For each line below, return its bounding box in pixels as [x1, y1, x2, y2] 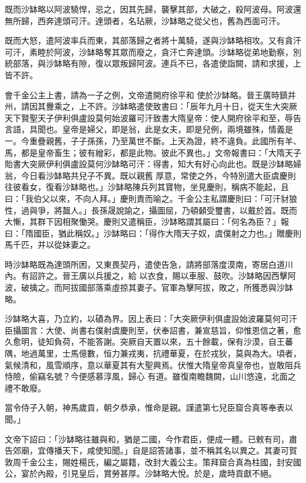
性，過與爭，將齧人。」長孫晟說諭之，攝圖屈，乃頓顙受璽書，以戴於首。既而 [5, 204, 297, 216]
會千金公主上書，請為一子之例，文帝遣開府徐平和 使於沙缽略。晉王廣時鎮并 [5, 88, 296, 101]
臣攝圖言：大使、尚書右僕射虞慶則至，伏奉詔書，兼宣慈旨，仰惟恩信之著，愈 [5, 324, 301, 336]
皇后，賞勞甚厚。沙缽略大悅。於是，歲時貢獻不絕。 [78, 467, 277, 479]
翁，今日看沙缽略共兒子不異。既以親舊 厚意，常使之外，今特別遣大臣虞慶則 [5, 169, 296, 181]
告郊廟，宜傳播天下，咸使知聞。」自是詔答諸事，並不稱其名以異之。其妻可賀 [5, 444, 297, 457]
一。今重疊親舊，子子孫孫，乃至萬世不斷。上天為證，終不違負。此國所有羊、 [5, 134, 301, 146]
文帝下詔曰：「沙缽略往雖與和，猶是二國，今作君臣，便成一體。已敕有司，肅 [5, 432, 297, 445]
